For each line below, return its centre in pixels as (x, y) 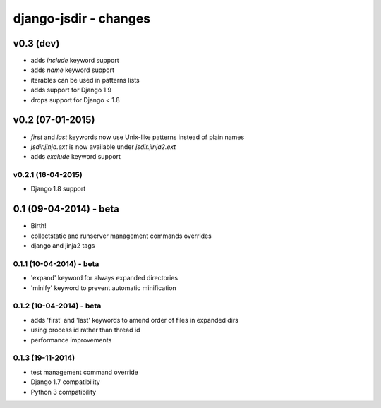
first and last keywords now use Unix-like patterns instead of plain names (138, 137)
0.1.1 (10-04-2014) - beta (56, 263)
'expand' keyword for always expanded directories (104, 278)
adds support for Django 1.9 (71, 90)
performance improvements (71, 340)
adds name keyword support (73, 70)
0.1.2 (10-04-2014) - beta (57, 306)
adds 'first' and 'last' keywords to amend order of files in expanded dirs (135, 320)
